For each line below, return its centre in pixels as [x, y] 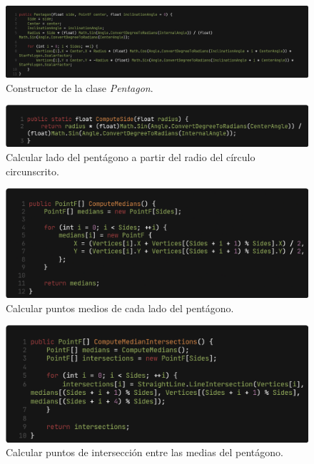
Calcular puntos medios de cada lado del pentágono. [120, 308]
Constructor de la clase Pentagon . [80, 87]
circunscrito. [32, 171]
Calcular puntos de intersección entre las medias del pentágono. [145, 452]
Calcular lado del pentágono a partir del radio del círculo [131, 157]
